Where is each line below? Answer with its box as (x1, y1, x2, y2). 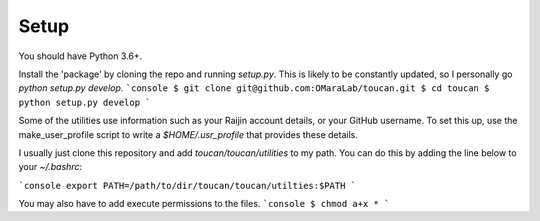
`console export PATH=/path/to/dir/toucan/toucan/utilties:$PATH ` (18, 180, 357, 191)
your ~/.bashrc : (18, 161, 83, 173)
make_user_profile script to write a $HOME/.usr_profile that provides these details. (18, 128, 359, 140)
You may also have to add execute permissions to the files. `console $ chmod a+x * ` (18, 198, 390, 210)
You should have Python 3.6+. (18, 50, 143, 62)
